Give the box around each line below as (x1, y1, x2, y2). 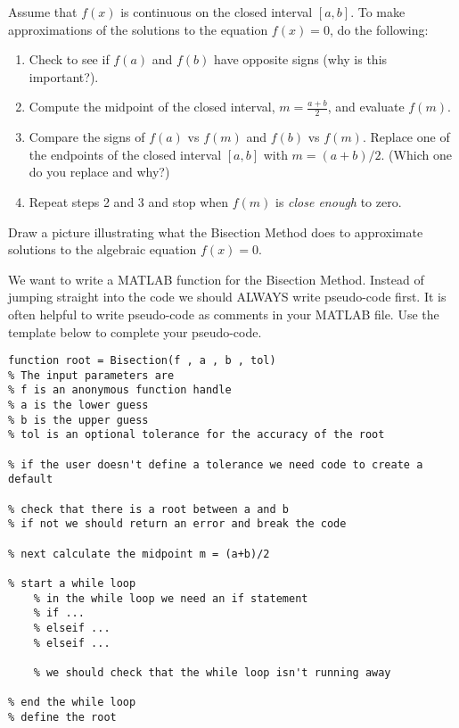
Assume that (8, 3, 78, 21)
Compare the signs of (29, 128, 145, 146)
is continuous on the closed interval (120, 3, 313, 21)
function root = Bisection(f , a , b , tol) (8, 354, 276, 368)
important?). (29, 67, 99, 86)
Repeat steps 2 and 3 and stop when (29, 192, 229, 211)
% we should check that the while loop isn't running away (33, 666, 391, 679)
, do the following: (329, 20, 429, 38)
